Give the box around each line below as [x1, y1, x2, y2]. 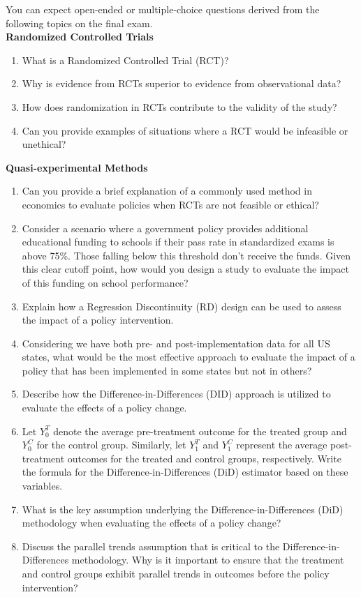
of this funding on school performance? [22, 275, 189, 289]
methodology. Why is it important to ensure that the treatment [71, 552, 344, 567]
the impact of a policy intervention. [22, 312, 174, 327]
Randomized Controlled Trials [6, 29, 154, 44]
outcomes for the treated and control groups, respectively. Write [67, 451, 341, 465]
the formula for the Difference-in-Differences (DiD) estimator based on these [22, 464, 348, 479]
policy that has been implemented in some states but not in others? [22, 363, 312, 377]
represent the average [236, 437, 327, 452]
